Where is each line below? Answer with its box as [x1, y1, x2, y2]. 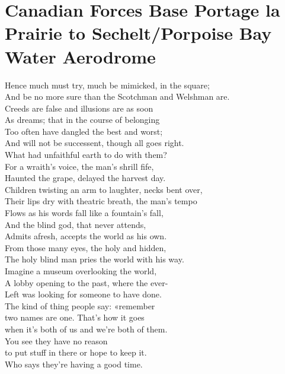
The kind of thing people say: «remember [5, 299, 155, 312]
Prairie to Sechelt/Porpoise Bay [5, 21, 272, 45]
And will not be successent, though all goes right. [5, 137, 184, 149]
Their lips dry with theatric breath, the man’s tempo [5, 195, 197, 207]
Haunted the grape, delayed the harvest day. [5, 172, 166, 184]
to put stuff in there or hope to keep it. [5, 346, 147, 359]
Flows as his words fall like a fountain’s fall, [5, 207, 164, 219]
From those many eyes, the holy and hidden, [5, 241, 166, 253]
